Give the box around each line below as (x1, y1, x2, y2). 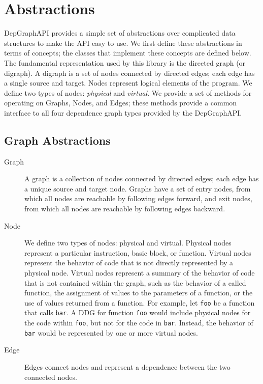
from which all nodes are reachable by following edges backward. (24, 203, 225, 214)
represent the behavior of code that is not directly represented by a (24, 257, 234, 268)
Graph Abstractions (4, 132, 111, 148)
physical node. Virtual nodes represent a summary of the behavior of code (24, 267, 255, 278)
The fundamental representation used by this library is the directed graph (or (4, 57, 246, 68)
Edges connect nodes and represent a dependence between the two (24, 362, 231, 372)
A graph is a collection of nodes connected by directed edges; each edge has (24, 173, 259, 184)
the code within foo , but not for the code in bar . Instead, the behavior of (24, 317, 253, 328)
